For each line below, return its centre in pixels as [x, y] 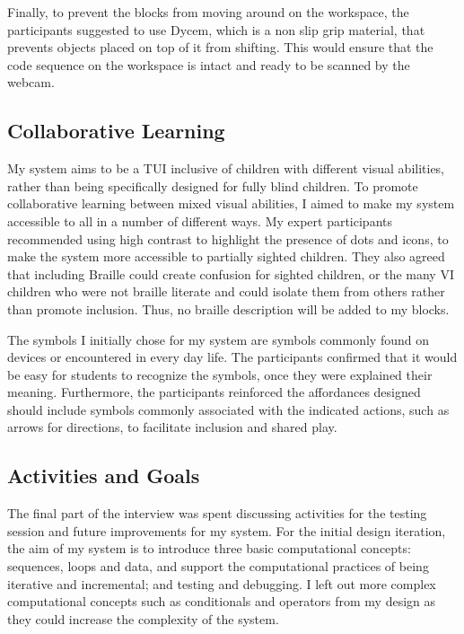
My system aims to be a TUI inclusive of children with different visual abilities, [226, 168]
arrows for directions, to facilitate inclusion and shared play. [172, 427]
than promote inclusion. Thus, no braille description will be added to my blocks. [228, 308]
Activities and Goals [104, 475]
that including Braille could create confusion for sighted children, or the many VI [231, 273]
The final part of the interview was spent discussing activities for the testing [217, 513]
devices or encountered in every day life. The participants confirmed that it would [232, 357]
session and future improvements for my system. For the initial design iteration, [227, 530]
